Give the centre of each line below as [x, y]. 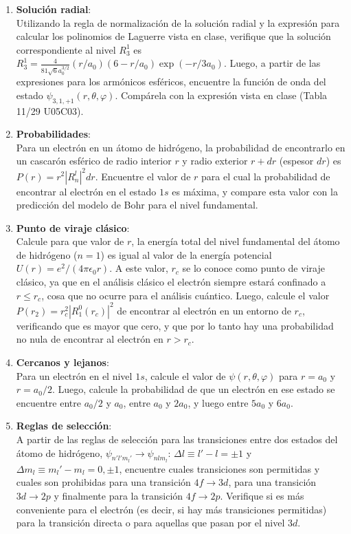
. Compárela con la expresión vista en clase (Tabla [221, 95]
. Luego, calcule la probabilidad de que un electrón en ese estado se [193, 389]
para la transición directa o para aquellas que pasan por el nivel [150, 523]
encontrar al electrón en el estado [86, 191]
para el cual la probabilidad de [266, 176]
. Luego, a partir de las [272, 63]
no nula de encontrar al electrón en [90, 339]
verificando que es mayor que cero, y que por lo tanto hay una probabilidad [175, 325]
